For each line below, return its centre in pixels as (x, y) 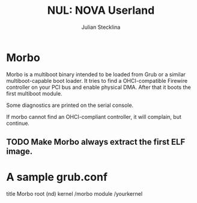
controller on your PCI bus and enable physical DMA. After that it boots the (98, 87)
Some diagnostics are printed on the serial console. (70, 105)
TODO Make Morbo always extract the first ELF (96, 142)
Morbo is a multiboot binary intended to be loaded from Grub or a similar (96, 74)
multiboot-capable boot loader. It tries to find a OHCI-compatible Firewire (97, 80)
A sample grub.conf (57, 177)
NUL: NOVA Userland (101, 11)
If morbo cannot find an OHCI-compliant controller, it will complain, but (94, 117)
